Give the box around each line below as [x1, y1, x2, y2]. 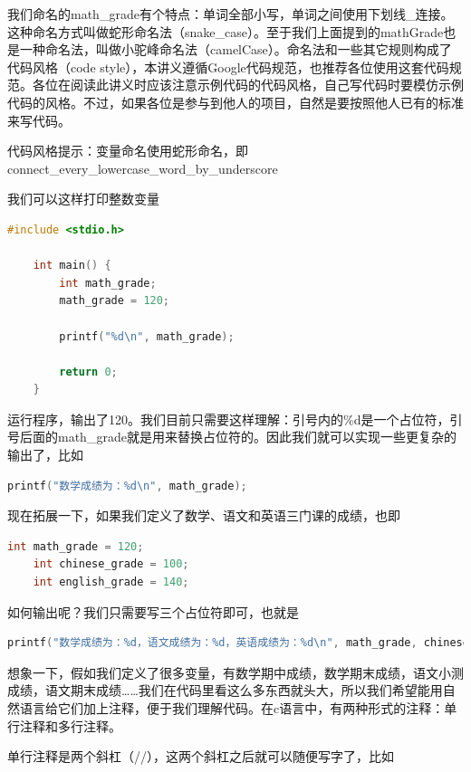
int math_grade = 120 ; [7, 539, 144, 553]
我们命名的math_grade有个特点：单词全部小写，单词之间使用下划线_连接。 [7, 5, 454, 23]
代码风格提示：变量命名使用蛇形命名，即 [7, 141, 248, 160]
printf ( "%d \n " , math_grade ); [59, 329, 235, 343]
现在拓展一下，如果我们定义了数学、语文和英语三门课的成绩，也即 [7, 506, 400, 525]
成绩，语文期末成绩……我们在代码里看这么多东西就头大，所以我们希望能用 [7, 681, 443, 700]
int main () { [33, 259, 111, 272]
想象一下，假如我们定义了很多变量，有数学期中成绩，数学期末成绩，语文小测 [7, 662, 464, 681]
